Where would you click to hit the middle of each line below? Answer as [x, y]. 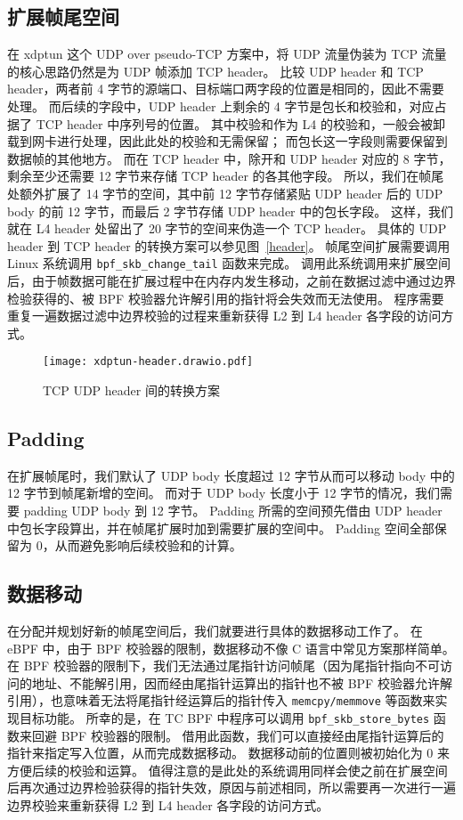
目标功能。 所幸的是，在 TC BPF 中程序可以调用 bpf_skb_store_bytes [224, 718]
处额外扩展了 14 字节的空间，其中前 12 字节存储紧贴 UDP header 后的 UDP [225, 193]
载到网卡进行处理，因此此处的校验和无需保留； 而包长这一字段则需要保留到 [227, 141]
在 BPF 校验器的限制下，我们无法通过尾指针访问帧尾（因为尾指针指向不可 [223, 666]
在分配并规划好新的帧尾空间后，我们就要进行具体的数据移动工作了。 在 [215, 630]
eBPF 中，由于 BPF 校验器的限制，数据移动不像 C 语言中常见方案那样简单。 [231, 648]
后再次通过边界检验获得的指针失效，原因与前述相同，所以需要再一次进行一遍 [231, 788]
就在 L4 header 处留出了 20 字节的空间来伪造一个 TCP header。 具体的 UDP [227, 228]
